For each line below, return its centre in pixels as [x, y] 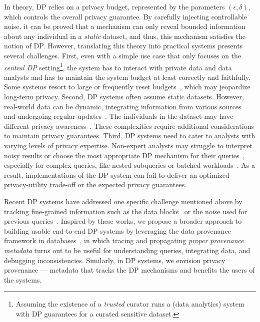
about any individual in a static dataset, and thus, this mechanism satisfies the [125, 36]
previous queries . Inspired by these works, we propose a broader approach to [123, 221]
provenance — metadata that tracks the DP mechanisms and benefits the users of [129, 270]
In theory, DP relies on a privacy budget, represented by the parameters [114, 6]
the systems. [23, 279]
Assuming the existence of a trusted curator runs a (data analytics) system [130, 304]
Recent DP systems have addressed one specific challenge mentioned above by [123, 201]
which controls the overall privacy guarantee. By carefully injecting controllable [125, 16]
